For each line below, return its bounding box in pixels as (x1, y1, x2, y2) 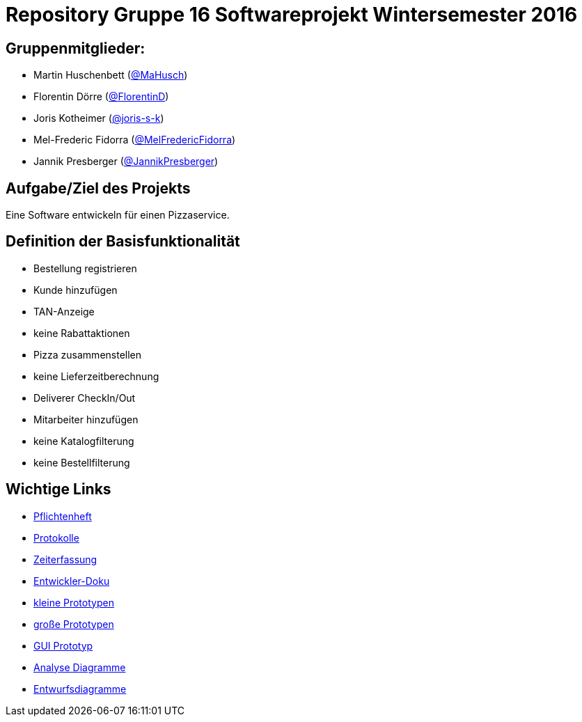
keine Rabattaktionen (33, 327, 130, 339)
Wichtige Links (6, 480, 111, 499)
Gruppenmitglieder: (6, 39, 145, 57)
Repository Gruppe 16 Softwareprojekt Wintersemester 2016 (6, 3, 578, 26)
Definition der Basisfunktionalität (6, 233, 240, 251)
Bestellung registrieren (33, 262, 137, 274)
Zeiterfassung (33, 553, 97, 565)
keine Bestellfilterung (33, 456, 130, 469)
